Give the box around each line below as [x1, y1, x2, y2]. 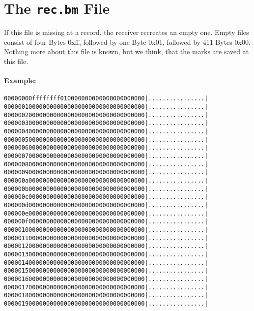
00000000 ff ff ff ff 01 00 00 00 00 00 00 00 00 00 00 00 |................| [4, 95, 208, 102]
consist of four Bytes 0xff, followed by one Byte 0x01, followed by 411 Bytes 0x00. [4, 36, 251, 47]
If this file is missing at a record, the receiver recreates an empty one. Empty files [4, 27, 249, 37]
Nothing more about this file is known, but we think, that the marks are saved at [4, 46, 249, 57]
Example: [4, 75, 36, 86]
